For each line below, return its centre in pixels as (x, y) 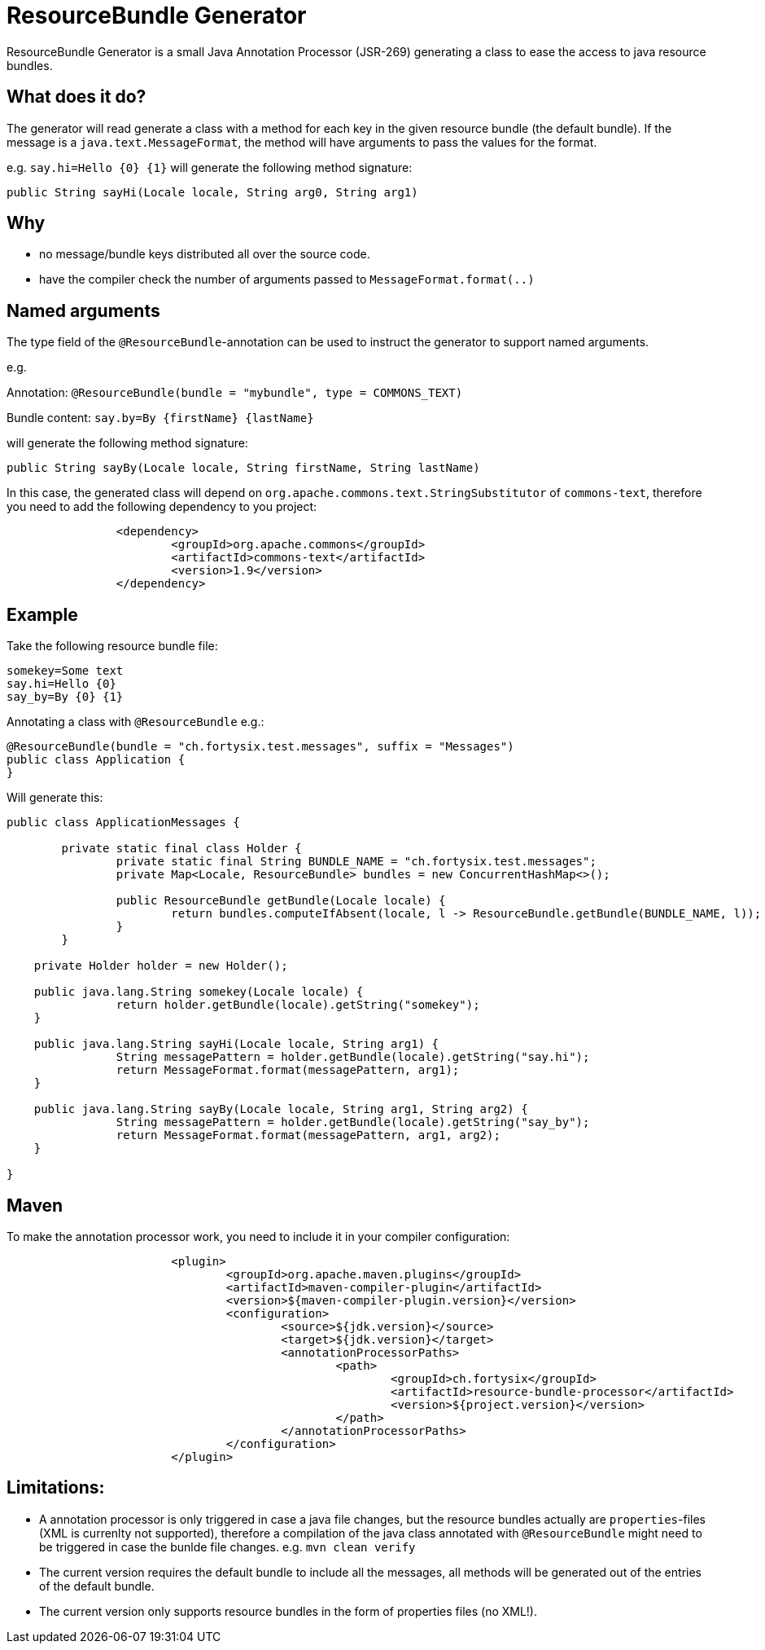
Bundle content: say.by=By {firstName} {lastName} (160, 418)
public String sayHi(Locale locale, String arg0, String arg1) (212, 192)
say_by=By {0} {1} (65, 697)
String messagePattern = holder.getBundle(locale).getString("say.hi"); (353, 1057)
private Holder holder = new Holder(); (161, 966)
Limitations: (56, 1488)
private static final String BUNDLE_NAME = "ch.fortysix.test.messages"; (356, 862)
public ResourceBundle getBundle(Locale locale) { (281, 901)
